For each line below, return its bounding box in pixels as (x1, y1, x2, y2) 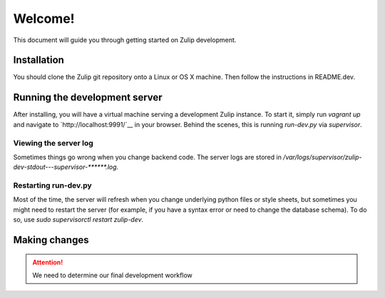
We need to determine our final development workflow (32, 271, 192, 279)
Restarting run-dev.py (13, 180, 92, 190)
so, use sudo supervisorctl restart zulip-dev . (13, 215, 144, 224)
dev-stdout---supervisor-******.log (13, 163, 117, 171)
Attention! (32, 257, 63, 267)
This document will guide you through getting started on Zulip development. (13, 36, 237, 44)
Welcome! (13, 11, 75, 26)
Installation (13, 54, 64, 66)
